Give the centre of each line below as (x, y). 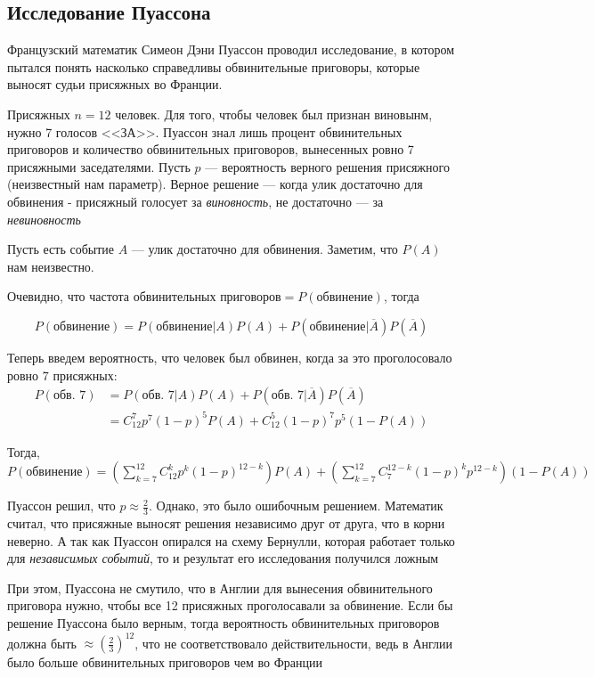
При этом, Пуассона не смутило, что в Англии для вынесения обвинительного (220, 587)
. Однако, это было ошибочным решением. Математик (296, 506)
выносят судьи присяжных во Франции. (115, 84)
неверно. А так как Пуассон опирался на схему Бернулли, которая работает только (231, 540)
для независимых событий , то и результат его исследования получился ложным (223, 558)
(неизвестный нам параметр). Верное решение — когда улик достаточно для (215, 184)
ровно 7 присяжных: (62, 375)
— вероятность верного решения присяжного (327, 166)
